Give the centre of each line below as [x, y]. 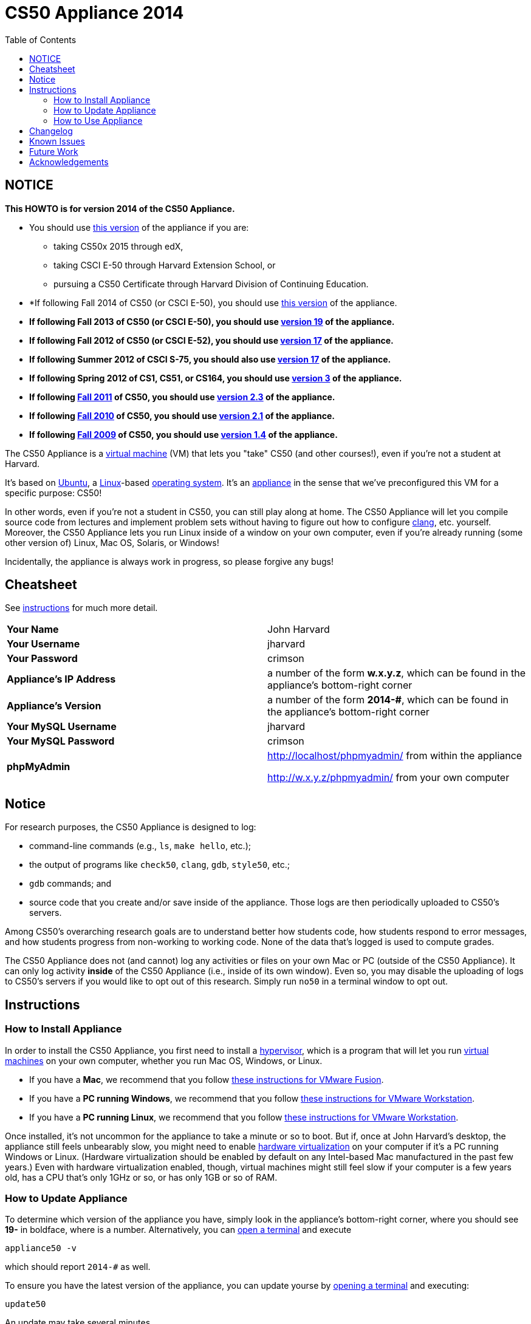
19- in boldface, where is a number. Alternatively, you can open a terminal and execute [178, 1230]
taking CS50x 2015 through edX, [118, 246]
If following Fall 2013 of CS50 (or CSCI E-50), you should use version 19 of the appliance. [212, 321]
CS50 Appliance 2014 [94, 13]
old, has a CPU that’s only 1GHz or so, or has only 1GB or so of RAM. [141, 1177]
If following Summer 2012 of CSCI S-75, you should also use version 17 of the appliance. [210, 359]
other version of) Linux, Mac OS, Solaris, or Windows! [112, 542]
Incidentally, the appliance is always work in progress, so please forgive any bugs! [169, 561]
